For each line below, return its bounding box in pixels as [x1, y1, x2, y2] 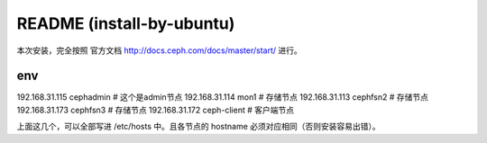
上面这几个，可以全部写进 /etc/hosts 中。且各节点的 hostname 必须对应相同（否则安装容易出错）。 [16, 121, 381, 132]
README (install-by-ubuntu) [16, 13, 235, 33]
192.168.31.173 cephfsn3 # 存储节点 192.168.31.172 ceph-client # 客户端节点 [16, 104, 295, 115]
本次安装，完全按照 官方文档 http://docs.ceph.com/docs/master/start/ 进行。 [16, 45, 302, 56]
